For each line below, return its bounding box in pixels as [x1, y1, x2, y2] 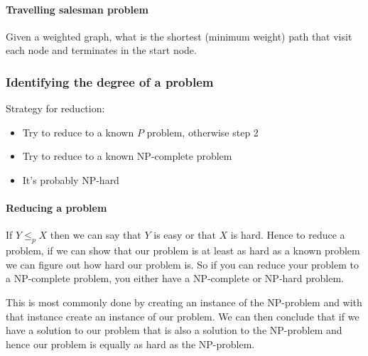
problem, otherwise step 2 [146, 124, 259, 139]
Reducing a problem [6, 200, 107, 215]
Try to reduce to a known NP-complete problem [22, 149, 232, 163]
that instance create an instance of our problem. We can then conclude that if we [6, 308, 359, 323]
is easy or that [153, 227, 216, 242]
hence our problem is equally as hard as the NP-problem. [6, 336, 255, 351]
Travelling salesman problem [6, 1, 148, 16]
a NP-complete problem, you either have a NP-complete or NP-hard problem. [6, 271, 344, 286]
